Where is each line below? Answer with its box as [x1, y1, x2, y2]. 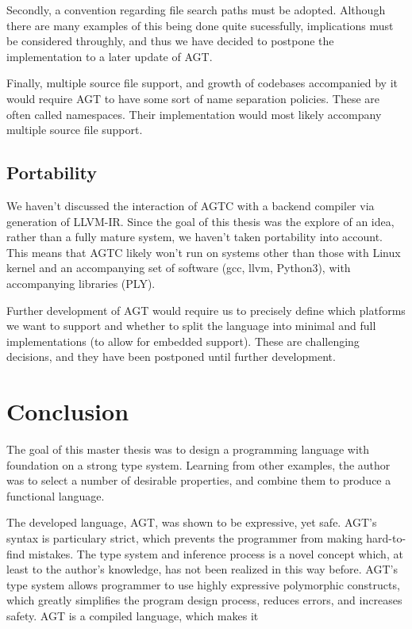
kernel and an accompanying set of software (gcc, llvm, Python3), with [6, 259, 351, 276]
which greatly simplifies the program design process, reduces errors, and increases [6, 592, 402, 608]
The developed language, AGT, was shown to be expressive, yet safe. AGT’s [6, 514, 377, 531]
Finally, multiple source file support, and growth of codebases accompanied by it [6, 75, 398, 91]
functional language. [6, 487, 105, 504]
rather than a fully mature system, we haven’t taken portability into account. [6, 228, 383, 245]
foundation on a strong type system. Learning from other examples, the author [6, 456, 391, 473]
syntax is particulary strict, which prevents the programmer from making [6, 529, 363, 546]
